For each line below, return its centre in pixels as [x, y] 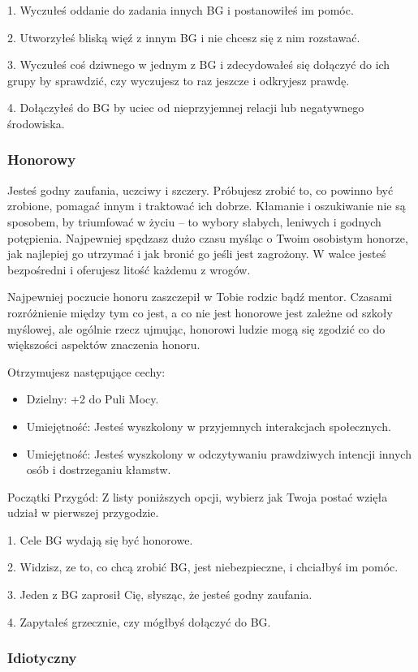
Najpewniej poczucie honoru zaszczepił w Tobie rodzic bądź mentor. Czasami [200, 297]
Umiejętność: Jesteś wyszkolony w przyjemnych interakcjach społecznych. [209, 426]
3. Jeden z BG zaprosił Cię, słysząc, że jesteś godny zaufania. [160, 594]
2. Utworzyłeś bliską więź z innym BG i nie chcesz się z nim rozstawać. [184, 37]
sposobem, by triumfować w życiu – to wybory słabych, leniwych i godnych [194, 221]
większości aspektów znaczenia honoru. [104, 345]
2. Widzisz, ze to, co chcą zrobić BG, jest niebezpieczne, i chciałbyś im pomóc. [203, 567]
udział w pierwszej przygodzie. [83, 513]
